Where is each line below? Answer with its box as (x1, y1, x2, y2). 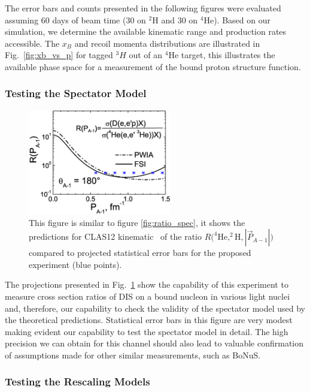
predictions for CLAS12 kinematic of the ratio (29, 230, 202, 243)
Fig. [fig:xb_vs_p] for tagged (5, 49, 113, 61)
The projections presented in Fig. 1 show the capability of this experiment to (5, 278, 288, 291)
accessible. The (5, 37, 60, 49)
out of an (129, 49, 163, 61)
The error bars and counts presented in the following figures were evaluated (5, 2, 281, 14)
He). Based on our (203, 13, 271, 26)
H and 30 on (152, 13, 198, 26)
